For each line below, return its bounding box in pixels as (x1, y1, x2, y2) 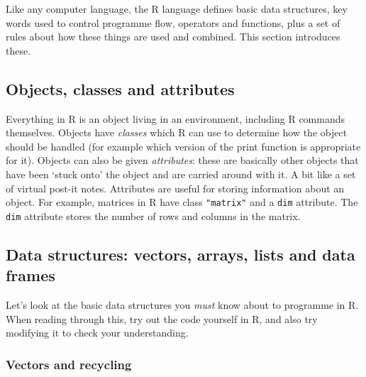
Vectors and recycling (6, 355, 132, 373)
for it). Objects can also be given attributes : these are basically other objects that (6, 153, 359, 168)
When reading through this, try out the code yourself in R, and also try (6, 311, 318, 326)
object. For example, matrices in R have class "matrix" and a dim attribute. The (6, 195, 358, 209)
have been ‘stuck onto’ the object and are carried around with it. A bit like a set (6, 166, 356, 181)
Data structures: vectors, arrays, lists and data (6, 243, 355, 265)
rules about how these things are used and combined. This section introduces (6, 29, 340, 44)
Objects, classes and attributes (6, 77, 235, 99)
